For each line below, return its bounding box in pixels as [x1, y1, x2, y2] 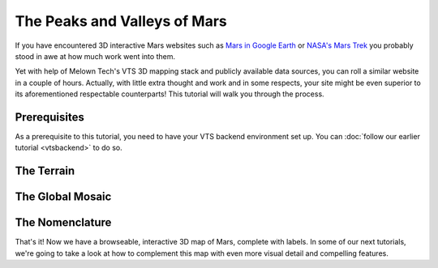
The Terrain [15, 164, 75, 178]
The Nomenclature [15, 215, 112, 230]
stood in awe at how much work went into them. [15, 51, 176, 61]
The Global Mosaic [15, 190, 112, 204]
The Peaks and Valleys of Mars [15, 12, 227, 30]
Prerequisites [15, 110, 84, 124]
